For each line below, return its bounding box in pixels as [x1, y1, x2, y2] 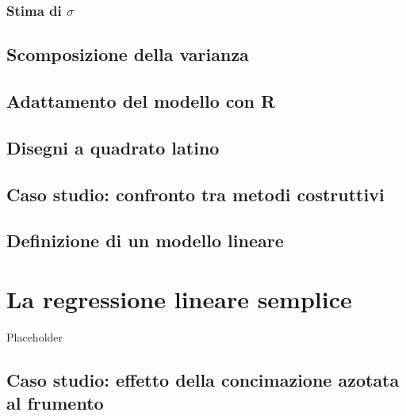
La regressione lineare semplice [6, 282, 352, 315]
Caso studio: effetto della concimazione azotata [6, 367, 400, 391]
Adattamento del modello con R [6, 89, 276, 113]
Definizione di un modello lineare [6, 228, 284, 253]
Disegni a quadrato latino [6, 135, 220, 159]
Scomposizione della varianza [6, 42, 249, 67]
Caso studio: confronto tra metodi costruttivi [6, 181, 385, 206]
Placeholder [6, 328, 63, 345]
